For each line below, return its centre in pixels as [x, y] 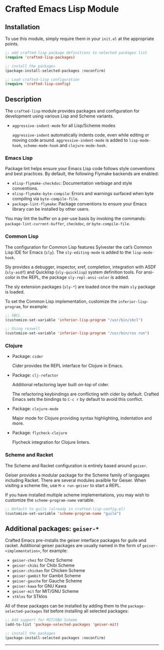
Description [23, 99]
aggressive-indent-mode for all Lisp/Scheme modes [64, 126]
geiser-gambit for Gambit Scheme [47, 576]
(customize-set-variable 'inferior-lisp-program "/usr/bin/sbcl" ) [74, 320]
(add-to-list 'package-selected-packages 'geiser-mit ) [62, 625]
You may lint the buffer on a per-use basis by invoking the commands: [76, 218]
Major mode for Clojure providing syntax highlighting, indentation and [82, 418]
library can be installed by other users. [51, 209]
